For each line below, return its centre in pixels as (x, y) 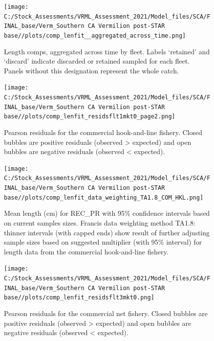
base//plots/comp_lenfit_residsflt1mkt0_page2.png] (90, 117)
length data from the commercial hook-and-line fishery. (86, 251)
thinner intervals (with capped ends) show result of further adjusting (107, 232)
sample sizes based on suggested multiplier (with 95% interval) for (103, 242)
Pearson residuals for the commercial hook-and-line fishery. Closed (103, 132)
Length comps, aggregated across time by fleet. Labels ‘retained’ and (107, 51)
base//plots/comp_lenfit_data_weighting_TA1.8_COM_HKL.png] (104, 197)
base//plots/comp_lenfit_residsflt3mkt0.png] (79, 298)
